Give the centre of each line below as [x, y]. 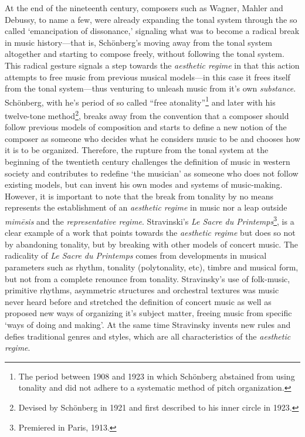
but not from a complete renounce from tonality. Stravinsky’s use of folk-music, [148, 278]
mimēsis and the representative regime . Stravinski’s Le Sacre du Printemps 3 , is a [150, 220]
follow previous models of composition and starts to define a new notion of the [146, 127]
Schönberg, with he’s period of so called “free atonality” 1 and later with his [140, 101]
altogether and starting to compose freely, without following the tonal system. [145, 54]
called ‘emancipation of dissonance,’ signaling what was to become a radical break [152, 31]
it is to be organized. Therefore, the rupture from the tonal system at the [137, 150]
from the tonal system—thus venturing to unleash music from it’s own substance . [150, 88]
